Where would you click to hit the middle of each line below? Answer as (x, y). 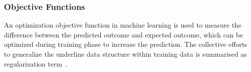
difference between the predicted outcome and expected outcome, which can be (124, 34)
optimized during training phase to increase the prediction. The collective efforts (126, 44)
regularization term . (36, 63)
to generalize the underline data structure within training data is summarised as (125, 54)
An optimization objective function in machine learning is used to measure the (123, 25)
